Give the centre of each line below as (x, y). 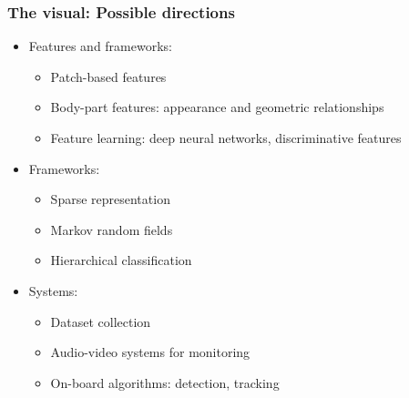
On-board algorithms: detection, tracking (165, 382)
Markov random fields (112, 229)
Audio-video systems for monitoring (150, 352)
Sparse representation (110, 199)
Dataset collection (101, 321)
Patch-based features (108, 76)
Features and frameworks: (100, 46)
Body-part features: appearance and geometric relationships (217, 107)
